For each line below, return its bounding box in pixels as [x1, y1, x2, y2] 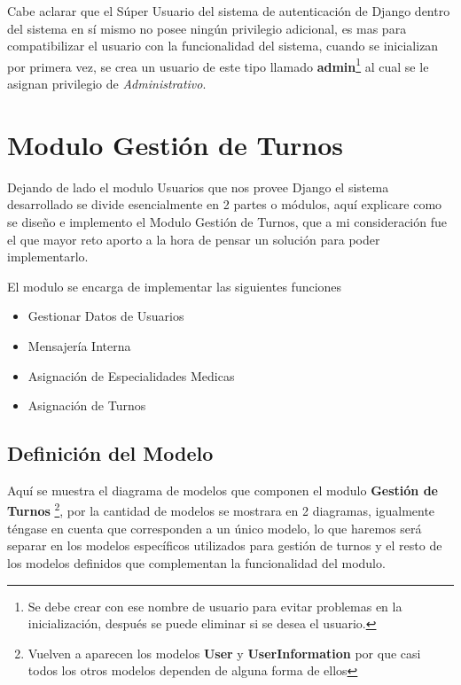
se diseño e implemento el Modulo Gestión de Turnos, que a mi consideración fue [7, 212, 447, 230]
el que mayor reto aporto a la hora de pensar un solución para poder [7, 230, 380, 248]
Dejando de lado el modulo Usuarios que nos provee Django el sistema [7, 177, 389, 196]
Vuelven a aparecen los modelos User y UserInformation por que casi [27, 643, 421, 662]
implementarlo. [7, 247, 89, 266]
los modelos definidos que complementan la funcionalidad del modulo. [7, 553, 386, 572]
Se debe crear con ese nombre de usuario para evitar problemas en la [27, 596, 402, 615]
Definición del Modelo [7, 440, 214, 467]
